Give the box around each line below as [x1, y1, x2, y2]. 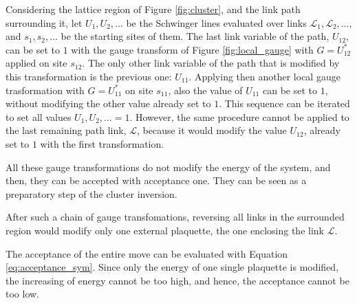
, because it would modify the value [136, 123, 287, 137]
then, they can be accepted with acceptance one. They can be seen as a [6, 173, 307, 188]
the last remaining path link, [6, 123, 127, 137]
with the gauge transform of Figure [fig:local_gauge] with [71, 42, 314, 56]
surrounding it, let [6, 15, 83, 30]
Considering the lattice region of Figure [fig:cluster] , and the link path [6, 2, 301, 16]
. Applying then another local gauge [188, 69, 340, 83]
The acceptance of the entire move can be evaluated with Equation [6, 246, 288, 260]
